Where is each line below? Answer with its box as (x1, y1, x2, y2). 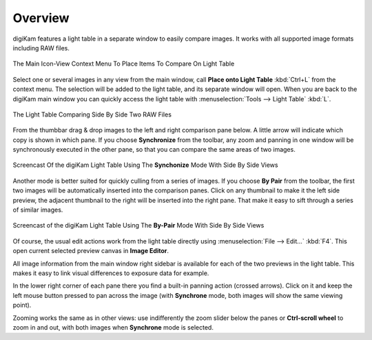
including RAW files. (12, 43, 70, 52)
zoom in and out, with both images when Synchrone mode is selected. (12, 323, 214, 331)
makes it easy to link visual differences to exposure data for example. (12, 269, 209, 277)
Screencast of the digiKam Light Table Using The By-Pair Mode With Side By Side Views (12, 221, 265, 230)
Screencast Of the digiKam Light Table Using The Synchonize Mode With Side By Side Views (12, 161, 278, 169)
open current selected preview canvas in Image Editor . (12, 247, 169, 255)
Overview (12, 10, 70, 26)
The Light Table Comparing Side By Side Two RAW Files (12, 110, 172, 119)
